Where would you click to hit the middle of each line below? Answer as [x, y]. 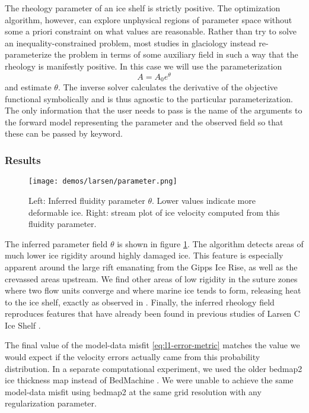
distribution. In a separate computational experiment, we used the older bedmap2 [154, 368]
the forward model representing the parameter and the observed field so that [144, 122]
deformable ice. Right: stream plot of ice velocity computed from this [154, 212]
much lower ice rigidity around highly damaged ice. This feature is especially [144, 255]
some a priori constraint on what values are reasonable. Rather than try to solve [151, 31]
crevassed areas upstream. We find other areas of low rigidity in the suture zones [151, 278]
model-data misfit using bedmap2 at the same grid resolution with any [133, 391]
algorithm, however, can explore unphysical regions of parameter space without [149, 19]
